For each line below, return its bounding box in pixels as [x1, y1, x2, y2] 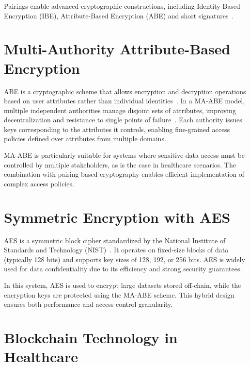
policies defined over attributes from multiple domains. [4, 133, 166, 144]
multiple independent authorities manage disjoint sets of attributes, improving [4, 105, 236, 115]
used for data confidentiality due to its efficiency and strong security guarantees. [4, 264, 242, 274]
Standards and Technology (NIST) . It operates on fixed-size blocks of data [4, 245, 229, 255]
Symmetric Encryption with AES [4, 207, 231, 227]
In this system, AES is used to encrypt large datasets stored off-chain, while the [4, 280, 241, 290]
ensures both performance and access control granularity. [4, 299, 173, 309]
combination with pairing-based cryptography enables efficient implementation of [4, 169, 245, 179]
